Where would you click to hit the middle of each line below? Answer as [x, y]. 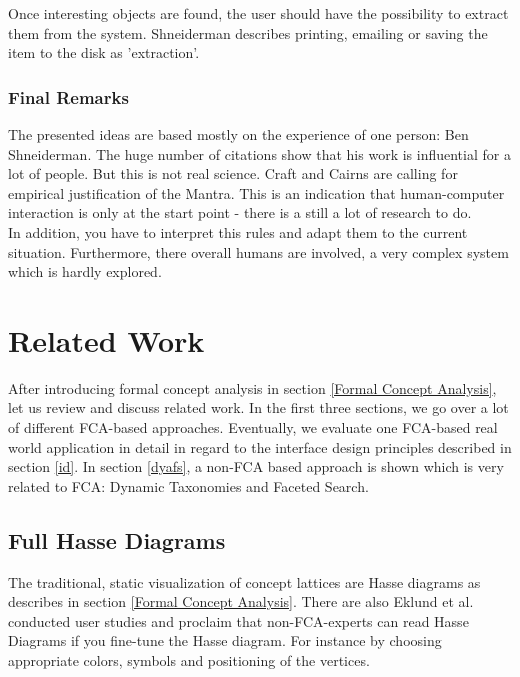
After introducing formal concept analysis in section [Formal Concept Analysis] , [252, 387]
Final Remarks [68, 96]
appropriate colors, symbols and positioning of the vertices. [189, 660]
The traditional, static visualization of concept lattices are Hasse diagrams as [244, 581]
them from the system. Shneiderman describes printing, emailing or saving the [248, 32]
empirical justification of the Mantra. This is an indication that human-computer [256, 192]
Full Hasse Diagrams [117, 539]
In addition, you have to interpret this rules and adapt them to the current [238, 231]
